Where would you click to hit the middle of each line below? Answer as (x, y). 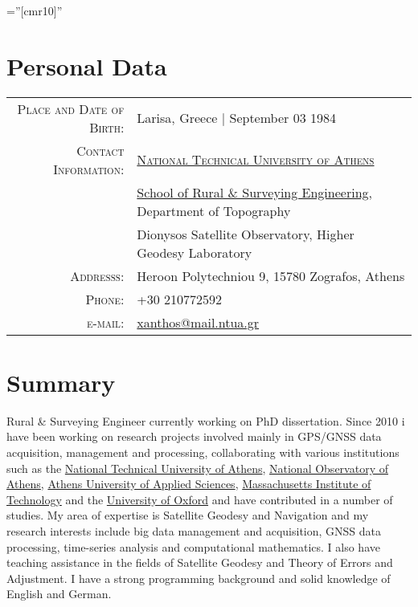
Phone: (105, 299)
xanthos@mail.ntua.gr (198, 322)
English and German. (59, 594)
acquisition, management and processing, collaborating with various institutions (203, 452)
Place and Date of (71, 108)
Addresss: (97, 275)
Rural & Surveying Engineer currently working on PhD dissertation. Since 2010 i (206, 420)
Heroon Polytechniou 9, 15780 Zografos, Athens (271, 275)
